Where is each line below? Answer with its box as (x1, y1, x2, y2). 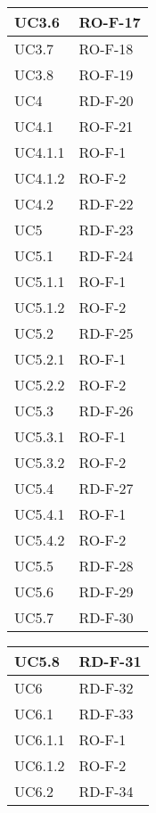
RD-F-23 (78, 219, 134, 240)
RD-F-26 (78, 400, 134, 421)
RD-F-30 (78, 607, 134, 628)
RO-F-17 (78, 12, 141, 32)
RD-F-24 (78, 245, 134, 266)
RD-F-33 (78, 703, 134, 724)
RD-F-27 (78, 478, 134, 498)
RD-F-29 (78, 581, 134, 602)
